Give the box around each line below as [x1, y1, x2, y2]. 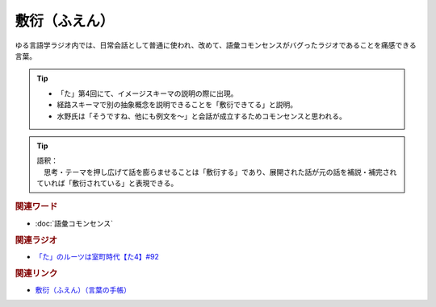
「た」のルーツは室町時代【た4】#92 [35, 251, 159, 261]
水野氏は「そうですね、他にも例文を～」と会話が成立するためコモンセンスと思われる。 [57, 111, 347, 121]
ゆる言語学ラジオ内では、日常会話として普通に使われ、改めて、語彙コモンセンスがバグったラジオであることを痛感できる [15, 40, 417, 50]
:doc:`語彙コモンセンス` [35, 218, 113, 228]
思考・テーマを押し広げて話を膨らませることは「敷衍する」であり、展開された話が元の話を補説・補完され [43, 167, 397, 176]
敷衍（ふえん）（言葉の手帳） [35, 284, 131, 294]
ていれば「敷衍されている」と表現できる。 [36, 178, 178, 189]
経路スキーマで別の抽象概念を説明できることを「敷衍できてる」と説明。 [57, 100, 298, 110]
